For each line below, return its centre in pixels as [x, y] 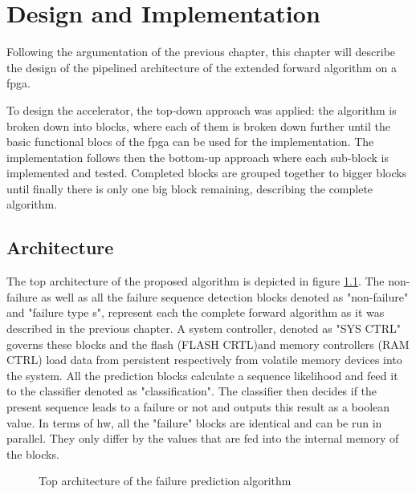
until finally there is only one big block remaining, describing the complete [190, 188]
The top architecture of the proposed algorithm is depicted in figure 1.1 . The [196, 281]
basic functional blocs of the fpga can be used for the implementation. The [190, 142]
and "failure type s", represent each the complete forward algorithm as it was [196, 312]
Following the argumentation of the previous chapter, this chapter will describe [201, 52]
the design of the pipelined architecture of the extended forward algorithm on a [202, 67]
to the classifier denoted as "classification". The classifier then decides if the [192, 391]
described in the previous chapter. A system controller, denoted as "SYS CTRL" [204, 328]
